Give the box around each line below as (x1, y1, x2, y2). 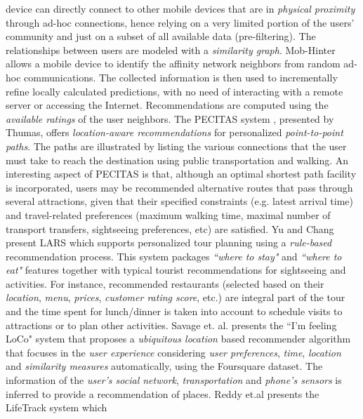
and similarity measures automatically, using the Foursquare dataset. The (6, 359, 323, 373)
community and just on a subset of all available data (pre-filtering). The (6, 29, 316, 44)
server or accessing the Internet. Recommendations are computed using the (6, 98, 329, 112)
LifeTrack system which (6, 400, 107, 415)
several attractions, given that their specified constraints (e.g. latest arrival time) (6, 194, 353, 208)
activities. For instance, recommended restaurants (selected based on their (6, 276, 324, 291)
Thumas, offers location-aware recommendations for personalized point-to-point (6, 125, 343, 140)
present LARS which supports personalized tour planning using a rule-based (6, 235, 332, 250)
